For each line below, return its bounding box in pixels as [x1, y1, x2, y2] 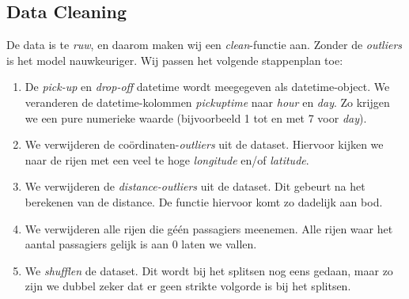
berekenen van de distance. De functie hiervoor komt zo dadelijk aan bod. [25, 193, 383, 210]
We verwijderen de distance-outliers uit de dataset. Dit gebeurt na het [25, 178, 365, 195]
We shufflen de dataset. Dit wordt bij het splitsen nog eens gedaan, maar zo [25, 262, 393, 278]
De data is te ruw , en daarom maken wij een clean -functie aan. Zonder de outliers [6, 36, 403, 53]
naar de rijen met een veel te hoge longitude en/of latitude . [25, 151, 309, 168]
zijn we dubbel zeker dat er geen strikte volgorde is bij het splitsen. [25, 278, 351, 294]
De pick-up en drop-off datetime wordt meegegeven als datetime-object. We [25, 78, 390, 95]
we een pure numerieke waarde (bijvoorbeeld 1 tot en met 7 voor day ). [25, 109, 367, 126]
